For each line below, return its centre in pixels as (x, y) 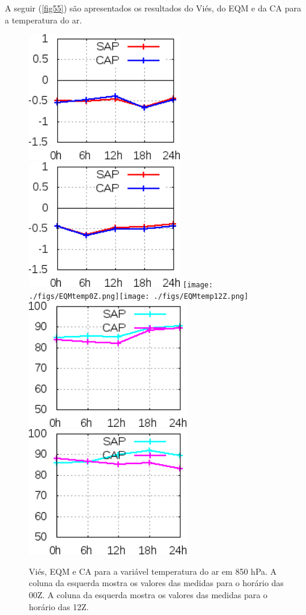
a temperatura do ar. (44, 20)
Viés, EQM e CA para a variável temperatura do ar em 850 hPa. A (153, 571)
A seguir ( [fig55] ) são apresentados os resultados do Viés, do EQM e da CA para (153, 8)
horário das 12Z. (59, 606)
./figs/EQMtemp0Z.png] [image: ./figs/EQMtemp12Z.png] (139, 297)
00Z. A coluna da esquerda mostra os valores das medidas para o (148, 594)
